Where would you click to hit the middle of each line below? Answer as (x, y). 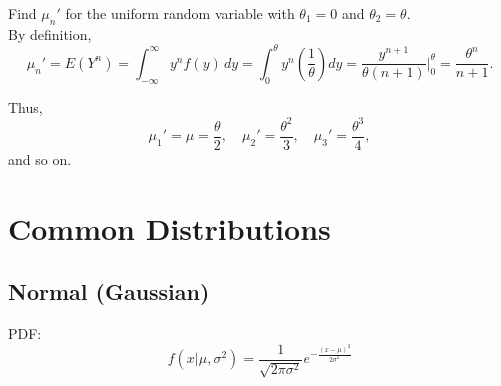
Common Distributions (169, 227)
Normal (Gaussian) (109, 291)
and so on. (40, 158)
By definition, (50, 33)
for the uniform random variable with (180, 13)
